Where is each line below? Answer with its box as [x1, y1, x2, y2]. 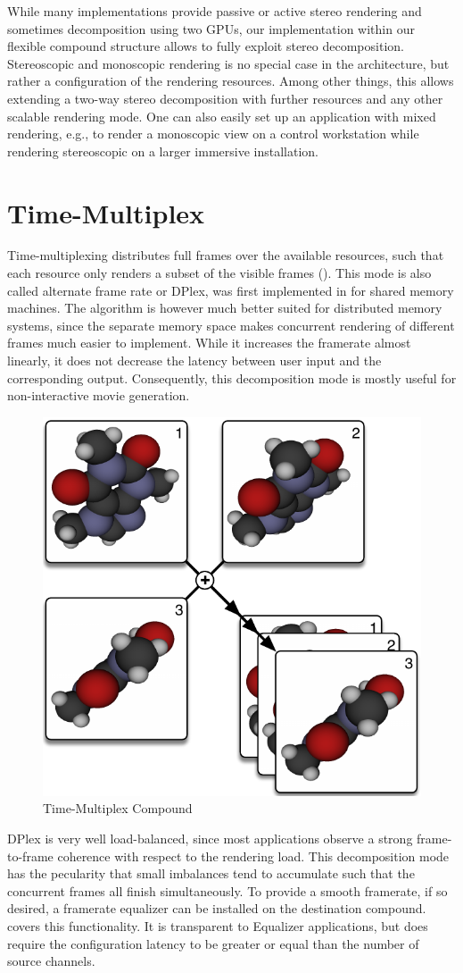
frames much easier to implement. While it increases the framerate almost [7, 333, 411, 352]
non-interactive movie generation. [7, 386, 190, 405]
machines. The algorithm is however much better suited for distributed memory [7, 298, 442, 317]
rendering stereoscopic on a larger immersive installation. [7, 141, 318, 160]
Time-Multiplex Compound [43, 799, 193, 818]
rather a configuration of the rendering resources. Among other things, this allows [7, 71, 454, 90]
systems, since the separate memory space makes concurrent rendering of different [7, 315, 455, 334]
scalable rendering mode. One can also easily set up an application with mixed [7, 106, 436, 125]
